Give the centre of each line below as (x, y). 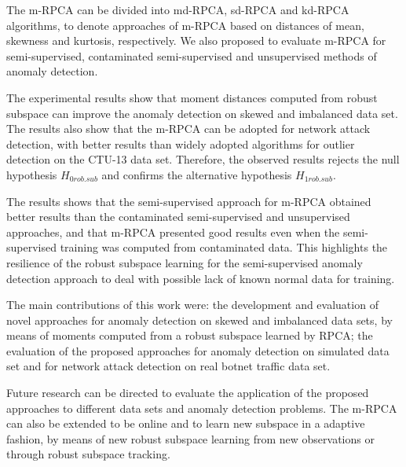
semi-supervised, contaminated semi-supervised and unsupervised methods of (192, 55)
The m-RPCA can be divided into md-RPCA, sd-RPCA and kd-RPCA (178, 9)
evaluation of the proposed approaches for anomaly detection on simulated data (198, 350)
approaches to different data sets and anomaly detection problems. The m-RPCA (202, 408)
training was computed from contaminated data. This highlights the (224, 247)
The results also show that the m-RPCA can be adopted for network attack (188, 129)
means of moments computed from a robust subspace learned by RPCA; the (190, 335)
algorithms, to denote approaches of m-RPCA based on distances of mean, (185, 25)
